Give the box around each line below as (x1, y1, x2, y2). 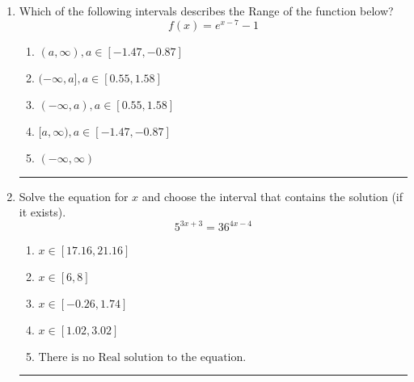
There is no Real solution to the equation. (38, 352, 247, 364)
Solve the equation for (19, 187, 129, 204)
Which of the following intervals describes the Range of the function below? (19, 2, 394, 19)
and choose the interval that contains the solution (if (142, 187, 403, 204)
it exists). (19, 204, 66, 220)
